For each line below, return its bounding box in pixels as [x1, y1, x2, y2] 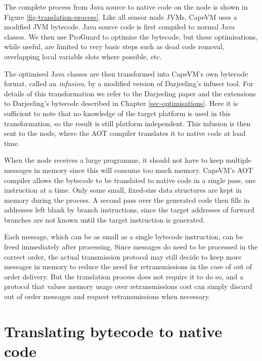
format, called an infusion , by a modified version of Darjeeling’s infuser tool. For [4, 78, 253, 89]
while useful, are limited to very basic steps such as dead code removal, [4, 41, 225, 52]
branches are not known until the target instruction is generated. [4, 214, 205, 225]
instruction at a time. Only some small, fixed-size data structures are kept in [4, 185, 242, 195]
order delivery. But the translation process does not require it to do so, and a [4, 271, 243, 281]
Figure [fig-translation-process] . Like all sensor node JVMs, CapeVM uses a [4, 11, 237, 22]
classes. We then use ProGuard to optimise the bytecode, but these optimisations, [4, 31, 258, 42]
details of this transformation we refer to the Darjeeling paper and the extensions [4, 88, 256, 98]
